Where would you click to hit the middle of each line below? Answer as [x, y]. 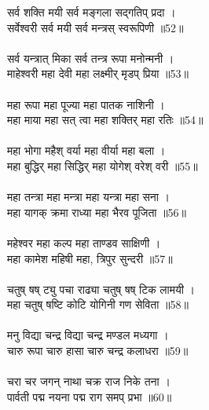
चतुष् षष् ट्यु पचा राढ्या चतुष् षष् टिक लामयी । [101, 289]
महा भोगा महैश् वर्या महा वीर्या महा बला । [86, 150]
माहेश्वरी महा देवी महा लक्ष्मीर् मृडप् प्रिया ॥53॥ [98, 73]
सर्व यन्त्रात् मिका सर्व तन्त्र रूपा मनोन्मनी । [91, 58]
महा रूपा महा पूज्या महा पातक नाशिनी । [86, 104]
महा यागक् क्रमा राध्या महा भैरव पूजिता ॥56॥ [97, 212]
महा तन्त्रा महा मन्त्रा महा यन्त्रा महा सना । [89, 197]
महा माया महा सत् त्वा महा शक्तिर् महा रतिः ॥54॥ [105, 120]
